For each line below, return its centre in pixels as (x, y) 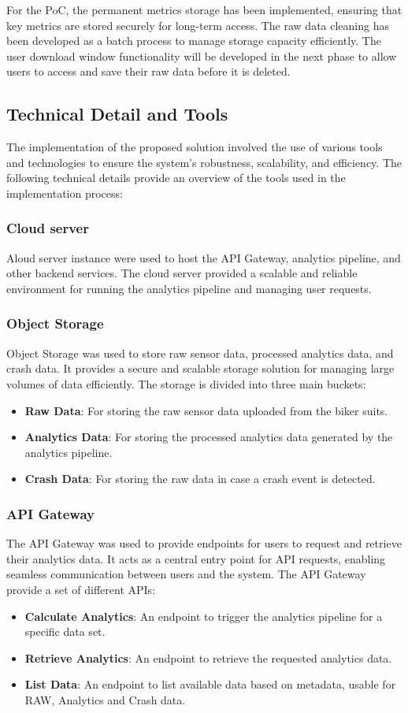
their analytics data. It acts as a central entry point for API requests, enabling (196, 558)
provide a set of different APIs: (81, 589)
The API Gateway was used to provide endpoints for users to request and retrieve (204, 543)
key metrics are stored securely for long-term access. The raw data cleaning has (198, 25)
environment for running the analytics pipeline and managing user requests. (189, 288)
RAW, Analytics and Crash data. (105, 699)
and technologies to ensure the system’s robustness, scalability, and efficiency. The (204, 162)
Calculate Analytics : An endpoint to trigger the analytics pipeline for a (204, 616)
